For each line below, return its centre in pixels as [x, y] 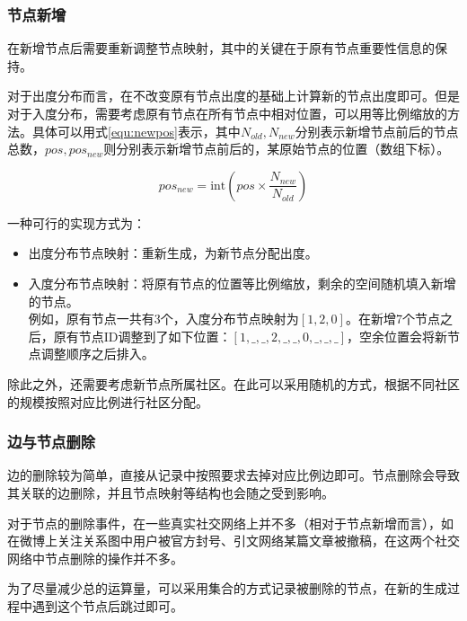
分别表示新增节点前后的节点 [377, 131]
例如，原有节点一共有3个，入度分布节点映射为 [163, 319]
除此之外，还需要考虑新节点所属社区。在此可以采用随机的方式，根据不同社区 [233, 383]
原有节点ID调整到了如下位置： [142, 336]
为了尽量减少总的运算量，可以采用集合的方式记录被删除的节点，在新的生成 [227, 588]
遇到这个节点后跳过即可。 [107, 605]
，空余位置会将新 [397, 336]
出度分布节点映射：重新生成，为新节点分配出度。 [173, 253]
